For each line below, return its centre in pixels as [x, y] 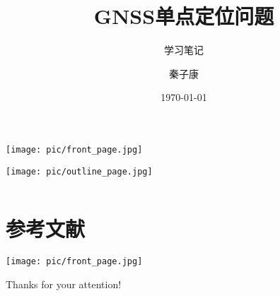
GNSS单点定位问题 [184, 16]
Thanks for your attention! [64, 284]
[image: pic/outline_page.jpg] [79, 171]
